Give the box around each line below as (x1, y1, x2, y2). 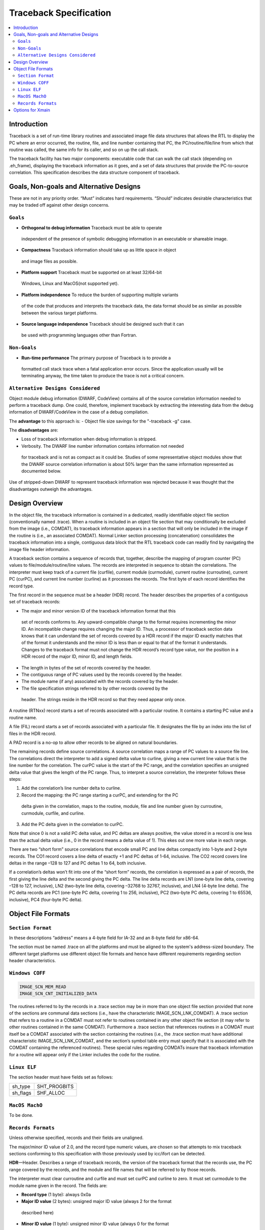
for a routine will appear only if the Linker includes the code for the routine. (9, 1051, 160, 1057)
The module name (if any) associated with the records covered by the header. (21, 678, 179, 684)
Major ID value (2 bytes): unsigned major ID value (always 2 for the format (21, 1199, 172, 1204)
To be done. (9, 1112, 34, 1118)
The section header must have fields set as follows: (9, 1074, 113, 1080)
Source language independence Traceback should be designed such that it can (21, 321, 184, 327)
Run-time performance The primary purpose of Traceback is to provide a (21, 355, 171, 361)
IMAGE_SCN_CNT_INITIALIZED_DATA (19, 991, 98, 996)
